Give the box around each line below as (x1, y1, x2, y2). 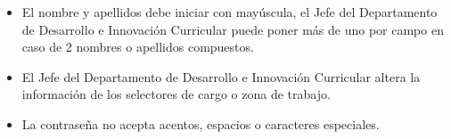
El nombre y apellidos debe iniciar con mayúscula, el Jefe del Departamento (21, 3, 438, 20)
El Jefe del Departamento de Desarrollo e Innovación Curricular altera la (21, 67, 421, 86)
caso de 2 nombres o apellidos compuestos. (21, 37, 254, 56)
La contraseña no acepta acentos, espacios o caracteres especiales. (21, 114, 380, 133)
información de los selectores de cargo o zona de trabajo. (21, 85, 331, 103)
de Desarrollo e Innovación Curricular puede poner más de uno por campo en (21, 20, 444, 38)
